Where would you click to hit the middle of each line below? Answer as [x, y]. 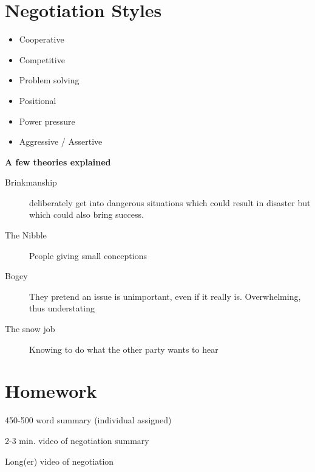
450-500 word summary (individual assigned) [88, 420]
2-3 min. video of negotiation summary [77, 440]
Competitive [42, 59]
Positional [38, 100]
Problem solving [49, 80]
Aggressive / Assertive [61, 141]
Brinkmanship [31, 182]
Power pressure [47, 121]
